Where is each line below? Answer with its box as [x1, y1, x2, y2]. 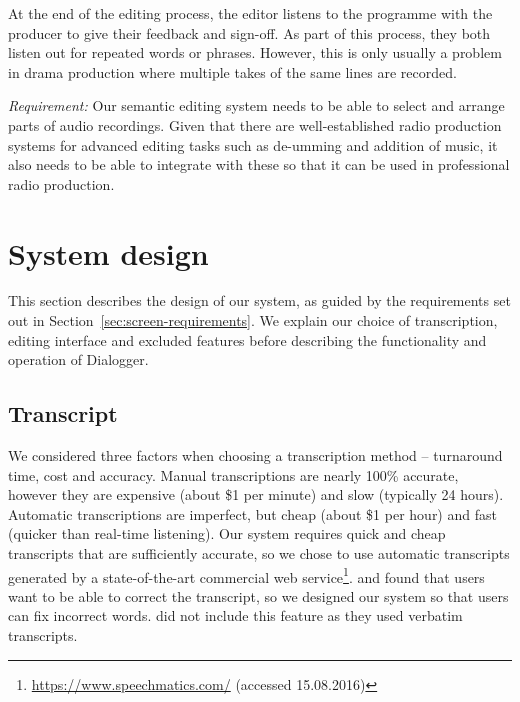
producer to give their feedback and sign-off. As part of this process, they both [8, 22, 491, 43]
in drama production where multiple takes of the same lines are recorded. [8, 61, 457, 82]
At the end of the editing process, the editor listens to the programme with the [8, 3, 493, 23]
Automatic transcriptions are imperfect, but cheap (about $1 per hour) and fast [8, 503, 497, 524]
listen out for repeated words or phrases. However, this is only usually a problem [8, 42, 502, 63]
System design [8, 232, 209, 273]
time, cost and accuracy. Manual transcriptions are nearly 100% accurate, [8, 464, 459, 485]
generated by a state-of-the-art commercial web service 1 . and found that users [8, 563, 485, 587]
